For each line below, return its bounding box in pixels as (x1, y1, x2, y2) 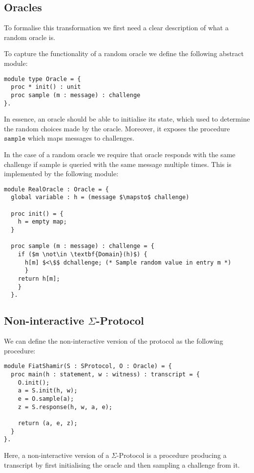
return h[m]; (18, 275, 60, 282)
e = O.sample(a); (18, 395, 74, 402)
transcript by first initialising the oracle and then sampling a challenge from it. (4, 459, 240, 470)
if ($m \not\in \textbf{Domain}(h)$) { (18, 251, 148, 258)
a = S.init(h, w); (18, 387, 78, 394)
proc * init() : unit (11, 83, 81, 91)
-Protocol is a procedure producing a (116, 450, 227, 460)
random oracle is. (4, 32, 56, 42)
